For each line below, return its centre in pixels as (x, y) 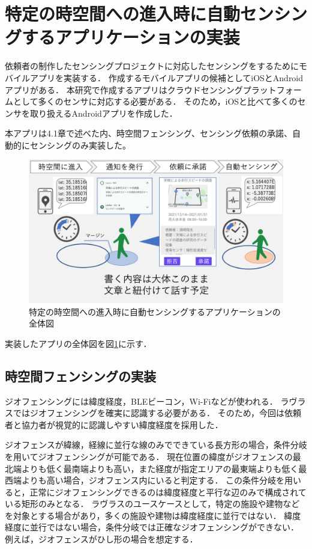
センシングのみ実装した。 (80, 145)
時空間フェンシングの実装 (80, 376)
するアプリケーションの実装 (131, 37)
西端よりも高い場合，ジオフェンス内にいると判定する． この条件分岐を (145, 480)
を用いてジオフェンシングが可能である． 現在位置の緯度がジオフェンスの (149, 456)
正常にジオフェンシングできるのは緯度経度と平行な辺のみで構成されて (168, 492)
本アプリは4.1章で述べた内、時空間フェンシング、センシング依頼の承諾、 (148, 133)
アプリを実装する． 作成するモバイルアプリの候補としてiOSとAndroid (166, 77)
